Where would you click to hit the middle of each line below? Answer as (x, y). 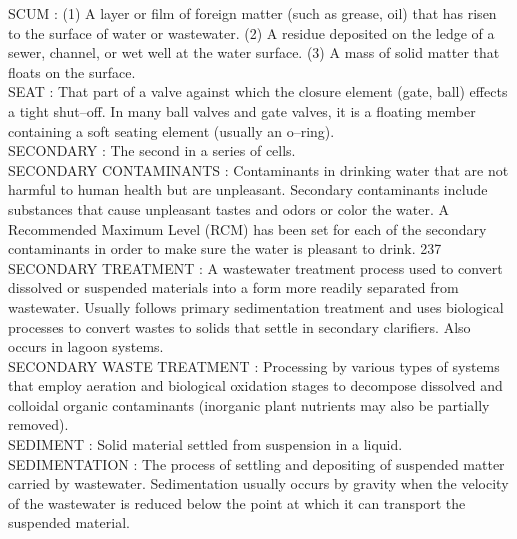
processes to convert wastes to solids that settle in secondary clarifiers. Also (239, 326)
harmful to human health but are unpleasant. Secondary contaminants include (248, 189)
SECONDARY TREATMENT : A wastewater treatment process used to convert (255, 267)
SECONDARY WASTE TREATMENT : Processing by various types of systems (254, 365)
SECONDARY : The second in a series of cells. (152, 150)
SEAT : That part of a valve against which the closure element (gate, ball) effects (258, 91)
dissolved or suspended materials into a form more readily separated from (233, 287)
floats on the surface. (72, 71)
